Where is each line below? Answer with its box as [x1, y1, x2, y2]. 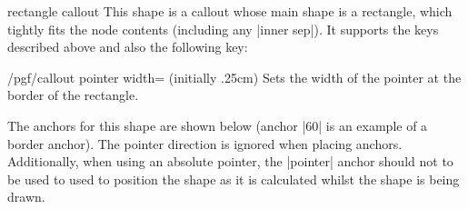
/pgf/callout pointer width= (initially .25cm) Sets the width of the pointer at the [7, 67, 462, 86]
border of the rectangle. [7, 85, 139, 104]
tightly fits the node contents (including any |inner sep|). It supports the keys [7, 19, 439, 38]
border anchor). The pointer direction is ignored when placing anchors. [7, 134, 403, 153]
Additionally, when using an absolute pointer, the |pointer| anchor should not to [7, 152, 453, 171]
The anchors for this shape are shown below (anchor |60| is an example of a [7, 115, 428, 134]
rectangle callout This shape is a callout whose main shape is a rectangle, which [7, 2, 453, 20]
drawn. [7, 187, 45, 206]
